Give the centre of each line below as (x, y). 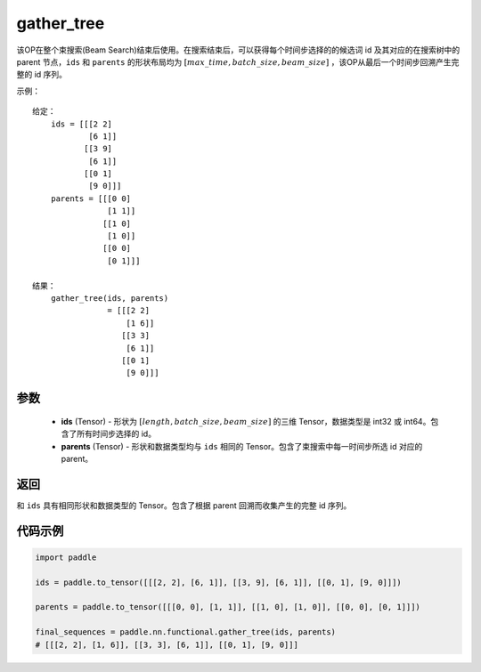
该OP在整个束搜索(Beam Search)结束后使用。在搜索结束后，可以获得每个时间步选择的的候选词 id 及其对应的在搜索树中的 (238, 50)
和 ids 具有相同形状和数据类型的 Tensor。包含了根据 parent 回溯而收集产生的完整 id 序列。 (184, 505)
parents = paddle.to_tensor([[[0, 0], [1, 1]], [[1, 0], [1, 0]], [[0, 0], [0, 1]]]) (228, 607)
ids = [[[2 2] (82, 124)
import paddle (66, 557)
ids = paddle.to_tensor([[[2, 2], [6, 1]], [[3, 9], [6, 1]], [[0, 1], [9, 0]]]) (219, 582)
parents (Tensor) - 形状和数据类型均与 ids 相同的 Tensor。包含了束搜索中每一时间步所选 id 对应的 (242, 446)
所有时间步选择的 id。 (116, 434)
